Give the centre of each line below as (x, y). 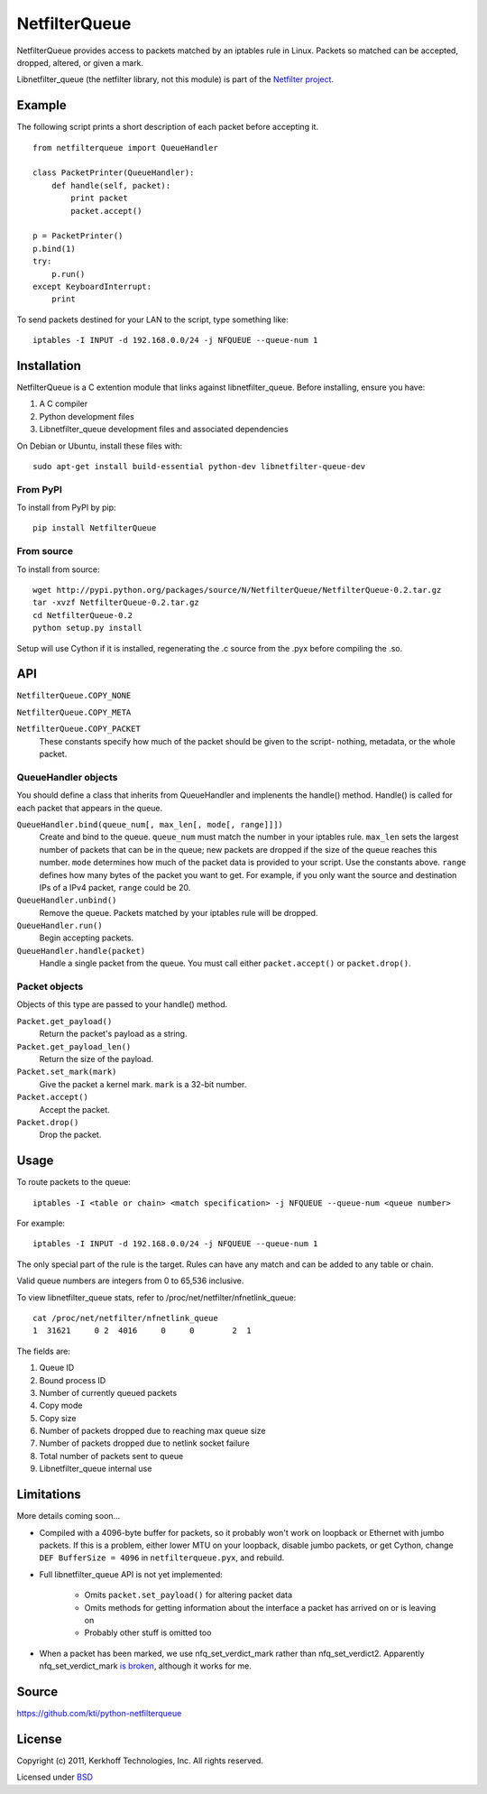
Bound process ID (73, 1380)
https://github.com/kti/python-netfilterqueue (99, 1713)
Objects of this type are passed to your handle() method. (122, 1004)
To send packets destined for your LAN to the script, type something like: (152, 319)
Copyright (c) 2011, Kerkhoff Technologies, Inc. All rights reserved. (140, 1761)
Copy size (58, 1418)
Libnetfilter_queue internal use (96, 1469)
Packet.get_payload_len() (74, 1046)
